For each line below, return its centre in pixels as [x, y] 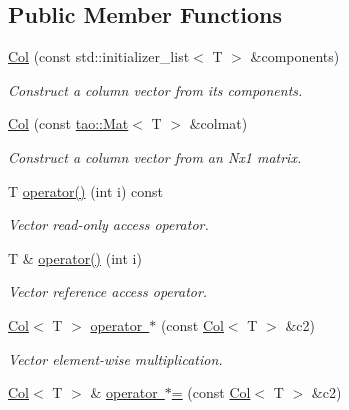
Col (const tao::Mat [68, 123]
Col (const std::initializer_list [99, 56]
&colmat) [218, 123]
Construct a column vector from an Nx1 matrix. [155, 156]
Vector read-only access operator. [108, 224]
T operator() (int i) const [85, 190]
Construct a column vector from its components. [155, 89]
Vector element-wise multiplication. [115, 358]
